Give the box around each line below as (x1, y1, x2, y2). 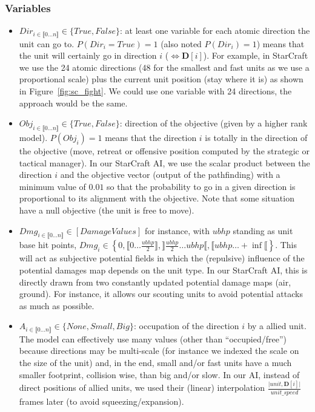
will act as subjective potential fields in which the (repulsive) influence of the (19, 252, 305, 264)
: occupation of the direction (134, 319, 239, 332)
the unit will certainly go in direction (19, 49, 157, 62)
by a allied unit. (247, 319, 307, 332)
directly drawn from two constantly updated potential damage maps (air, (19, 275, 291, 288)
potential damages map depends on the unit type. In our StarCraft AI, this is (19, 263, 308, 276)
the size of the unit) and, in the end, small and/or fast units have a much (19, 356, 292, 368)
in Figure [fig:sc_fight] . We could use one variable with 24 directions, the (19, 85, 292, 97)
